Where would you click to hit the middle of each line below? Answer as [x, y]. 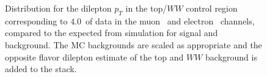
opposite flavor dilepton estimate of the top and [94, 57]
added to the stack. [41, 69]
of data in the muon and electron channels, [170, 20]
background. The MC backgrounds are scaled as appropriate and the [133, 44]
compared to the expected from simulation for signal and [112, 33]
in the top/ [146, 8]
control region [212, 8]
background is [231, 57]
